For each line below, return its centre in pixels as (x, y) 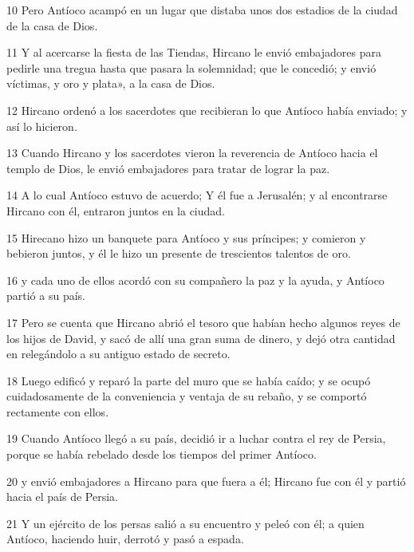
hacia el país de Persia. (62, 497)
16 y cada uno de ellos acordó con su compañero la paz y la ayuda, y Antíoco (195, 280)
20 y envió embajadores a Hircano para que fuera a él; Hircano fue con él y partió (206, 481)
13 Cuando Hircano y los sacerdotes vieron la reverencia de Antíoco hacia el (192, 153)
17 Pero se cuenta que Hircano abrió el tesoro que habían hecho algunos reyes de (203, 322)
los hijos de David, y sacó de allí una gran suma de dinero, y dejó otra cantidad (201, 338)
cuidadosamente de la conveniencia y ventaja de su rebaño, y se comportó (187, 396)
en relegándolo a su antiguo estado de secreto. (118, 354)
